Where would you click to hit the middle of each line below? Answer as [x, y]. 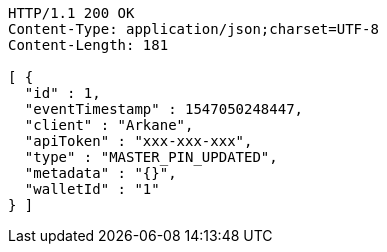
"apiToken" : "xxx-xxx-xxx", [138, 141]
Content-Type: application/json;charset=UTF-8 [193, 29]
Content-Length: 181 [88, 45]
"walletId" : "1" [92, 189]
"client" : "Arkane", [109, 125]
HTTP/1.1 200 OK [71, 13]
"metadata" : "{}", [100, 173]
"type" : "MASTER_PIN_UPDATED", [151, 157]
